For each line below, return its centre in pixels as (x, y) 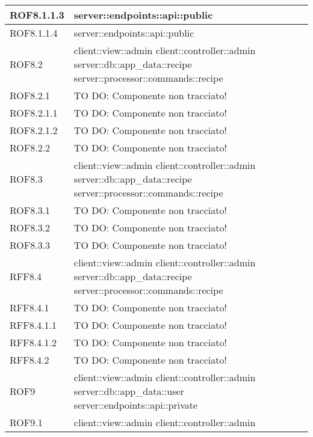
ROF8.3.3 (30, 245)
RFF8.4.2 (29, 360)
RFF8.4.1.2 (33, 342)
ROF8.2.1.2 (34, 130)
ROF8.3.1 (30, 210)
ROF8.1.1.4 (34, 33)
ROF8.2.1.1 (34, 113)
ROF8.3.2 (30, 228)
